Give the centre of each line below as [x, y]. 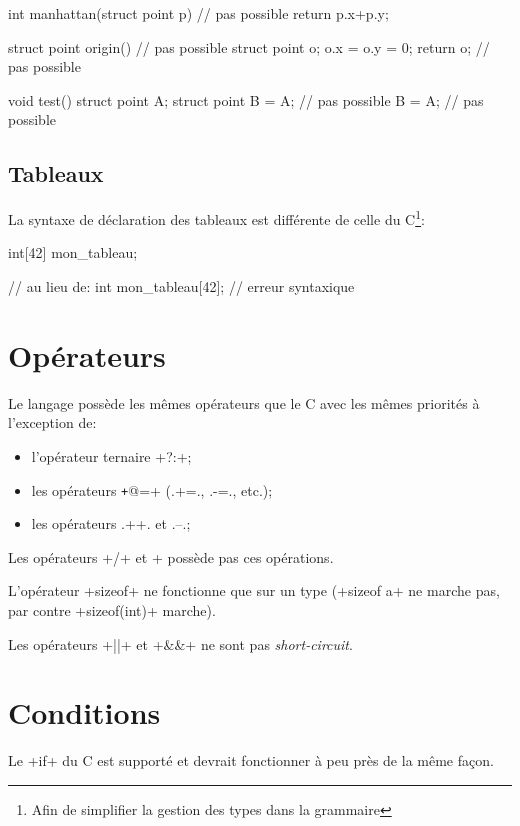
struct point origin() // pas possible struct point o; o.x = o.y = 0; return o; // [249, 46]
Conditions [84, 712]
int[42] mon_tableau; [73, 252]
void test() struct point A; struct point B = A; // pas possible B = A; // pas [246, 99]
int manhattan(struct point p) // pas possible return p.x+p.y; [198, 13]
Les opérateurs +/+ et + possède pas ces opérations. [171, 556]
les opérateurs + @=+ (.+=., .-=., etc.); [152, 489]
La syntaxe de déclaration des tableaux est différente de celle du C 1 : [216, 217]
